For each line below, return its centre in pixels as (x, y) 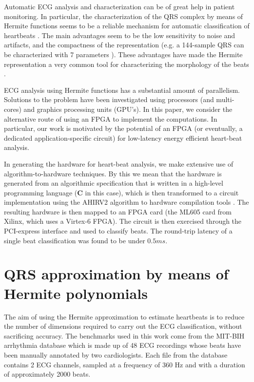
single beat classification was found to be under (75, 240)
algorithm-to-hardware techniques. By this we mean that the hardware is (113, 173)
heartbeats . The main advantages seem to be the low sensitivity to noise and (120, 35)
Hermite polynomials (76, 293)
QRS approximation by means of (116, 274)
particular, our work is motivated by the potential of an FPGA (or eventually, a (123, 128)
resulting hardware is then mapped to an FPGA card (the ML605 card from (118, 211)
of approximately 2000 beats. (47, 374)
